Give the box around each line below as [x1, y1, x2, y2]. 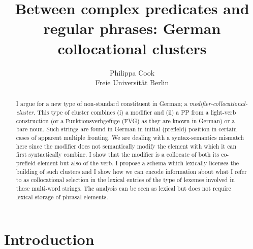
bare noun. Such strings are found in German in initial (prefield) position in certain [16, 125, 237, 133]
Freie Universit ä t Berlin [95, 77, 169, 88]
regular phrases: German [43, 18, 221, 39]
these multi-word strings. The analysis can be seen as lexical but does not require [16, 184, 231, 193]
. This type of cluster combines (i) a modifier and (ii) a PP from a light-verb [34, 108, 236, 117]
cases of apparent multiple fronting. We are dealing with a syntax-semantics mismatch [16, 133, 244, 142]
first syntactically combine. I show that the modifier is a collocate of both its [16, 150, 219, 159]
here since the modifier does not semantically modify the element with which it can [16, 141, 237, 150]
